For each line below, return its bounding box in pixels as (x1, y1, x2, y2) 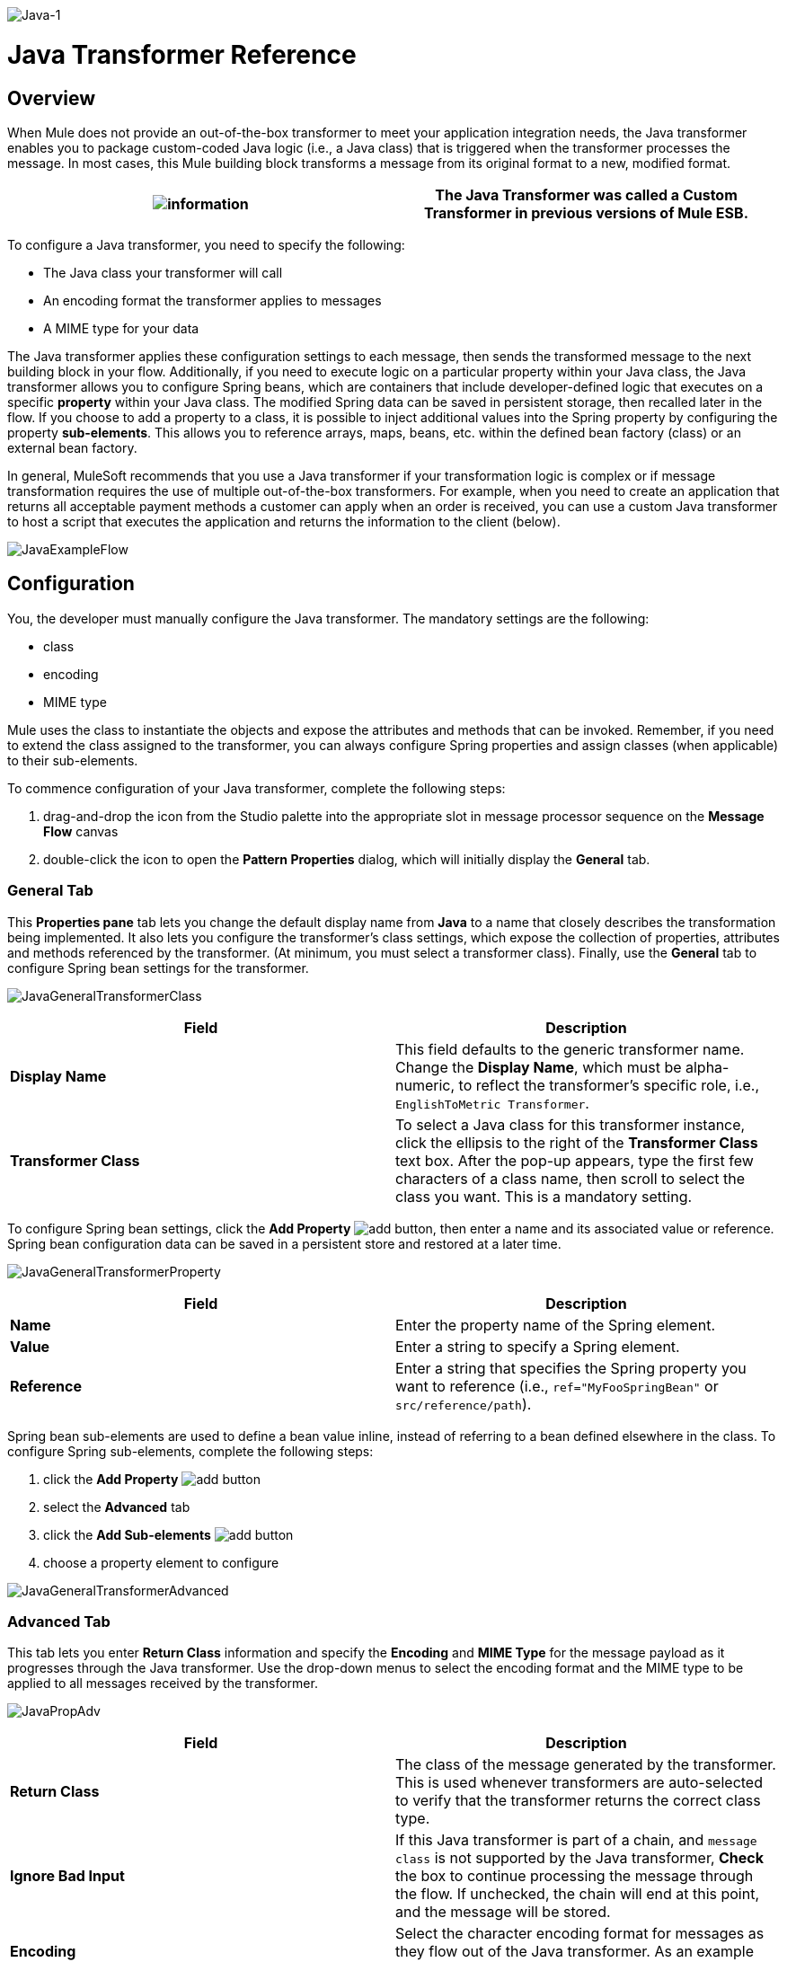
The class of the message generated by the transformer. (395, 1755, 776, 1774)
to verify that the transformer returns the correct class (395, 1791, 761, 1810)
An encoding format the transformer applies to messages (43, 292, 382, 308)
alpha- (685, 1057, 730, 1076)
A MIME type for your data (43, 320, 199, 336)
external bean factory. (7, 439, 137, 455)
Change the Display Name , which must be (395, 1057, 682, 1076)
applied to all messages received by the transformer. (7, 1675, 318, 1692)
